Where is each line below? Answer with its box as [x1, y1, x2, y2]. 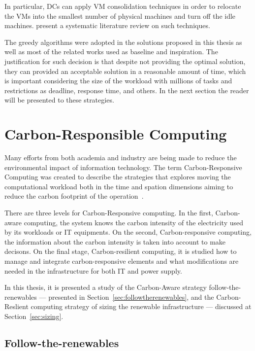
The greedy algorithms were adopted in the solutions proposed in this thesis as [4, 36, 242, 47]
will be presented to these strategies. [4, 95, 114, 105]
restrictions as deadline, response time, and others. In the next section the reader [4, 85, 249, 95]
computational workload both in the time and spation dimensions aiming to [4, 181, 233, 191]
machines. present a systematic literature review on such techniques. [4, 20, 210, 31]
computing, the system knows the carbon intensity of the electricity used [24, 217, 244, 227]
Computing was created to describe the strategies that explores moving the [4, 172, 231, 182]
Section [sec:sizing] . [4, 311, 64, 321]
